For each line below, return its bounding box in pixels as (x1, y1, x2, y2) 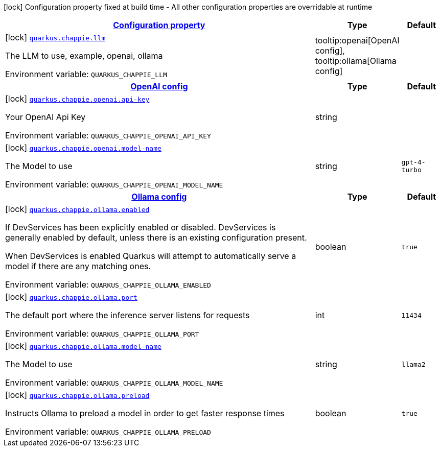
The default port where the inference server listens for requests (5, 310, 250, 320)
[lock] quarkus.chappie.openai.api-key (5, 93, 150, 104)
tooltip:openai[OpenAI (315, 35, 400, 45)
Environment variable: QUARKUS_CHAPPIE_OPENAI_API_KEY (5, 130, 211, 140)
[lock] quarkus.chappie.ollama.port (5, 292, 137, 302)
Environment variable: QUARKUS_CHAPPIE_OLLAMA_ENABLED (5, 279, 211, 290)
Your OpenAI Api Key (5, 112, 86, 122)
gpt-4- (401, 158, 426, 166)
